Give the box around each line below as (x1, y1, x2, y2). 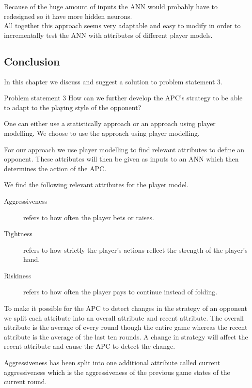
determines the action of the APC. (4, 163, 107, 173)
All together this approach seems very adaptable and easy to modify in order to (4, 20, 241, 31)
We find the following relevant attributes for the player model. (4, 179, 189, 190)
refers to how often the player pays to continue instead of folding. (23, 287, 218, 297)
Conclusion (4, 53, 60, 68)
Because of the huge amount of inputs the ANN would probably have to (4, 1, 218, 11)
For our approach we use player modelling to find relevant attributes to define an (4, 144, 245, 154)
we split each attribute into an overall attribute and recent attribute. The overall (4, 312, 244, 323)
